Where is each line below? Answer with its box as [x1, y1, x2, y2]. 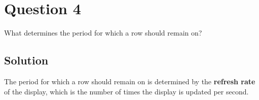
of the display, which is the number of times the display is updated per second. [4, 86, 249, 96]
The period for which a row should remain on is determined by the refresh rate [4, 76, 255, 86]
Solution [4, 52, 49, 68]
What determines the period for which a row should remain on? [4, 27, 202, 38]
